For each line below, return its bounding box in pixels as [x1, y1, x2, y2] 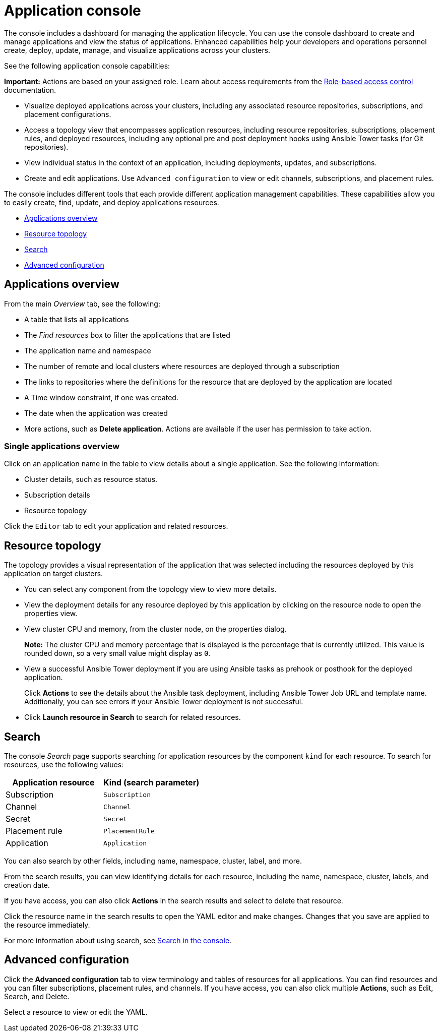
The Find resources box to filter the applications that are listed [24, 330, 230, 339]
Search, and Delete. [4, 992, 70, 1001]
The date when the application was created [24, 408, 168, 417]
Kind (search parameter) [103, 777, 200, 788]
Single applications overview [4, 441, 120, 451]
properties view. [24, 609, 78, 618]
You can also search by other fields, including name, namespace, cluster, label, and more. [4, 857, 302, 866]
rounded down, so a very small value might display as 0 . [24, 649, 211, 658]
